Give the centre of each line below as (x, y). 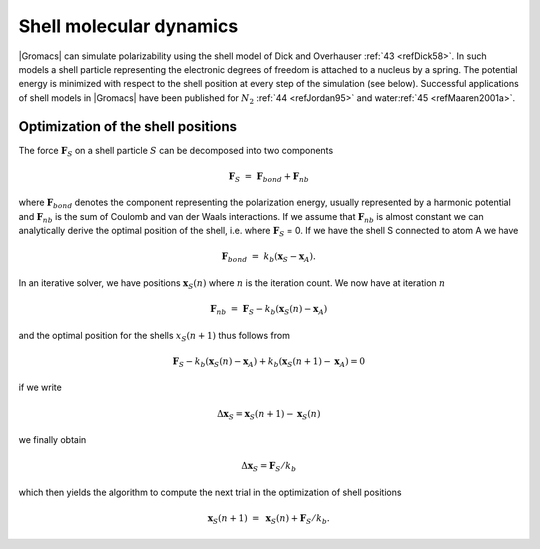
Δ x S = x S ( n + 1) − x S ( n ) (268, 415)
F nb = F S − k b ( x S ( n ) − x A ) (269, 310)
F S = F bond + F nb (268, 177)
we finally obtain (52, 440)
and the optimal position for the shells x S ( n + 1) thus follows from (154, 336)
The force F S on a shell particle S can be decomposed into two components (176, 151)
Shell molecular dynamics (128, 26)
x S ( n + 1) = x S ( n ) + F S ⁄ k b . (268, 519)
